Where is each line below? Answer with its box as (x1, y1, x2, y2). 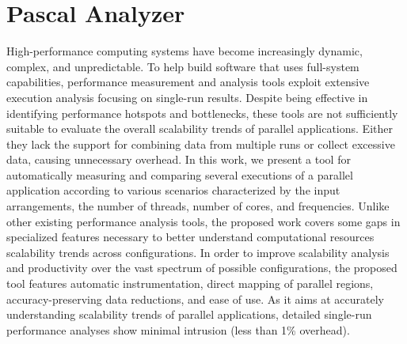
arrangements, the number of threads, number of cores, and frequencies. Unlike (6, 198, 390, 214)
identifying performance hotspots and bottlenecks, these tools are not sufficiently (6, 104, 398, 121)
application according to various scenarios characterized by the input (6, 182, 340, 198)
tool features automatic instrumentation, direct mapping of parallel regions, (6, 275, 374, 292)
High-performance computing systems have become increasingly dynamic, (6, 43, 363, 59)
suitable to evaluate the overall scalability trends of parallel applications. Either (6, 120, 393, 137)
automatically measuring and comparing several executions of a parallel (6, 166, 353, 183)
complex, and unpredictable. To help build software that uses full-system (6, 58, 359, 74)
